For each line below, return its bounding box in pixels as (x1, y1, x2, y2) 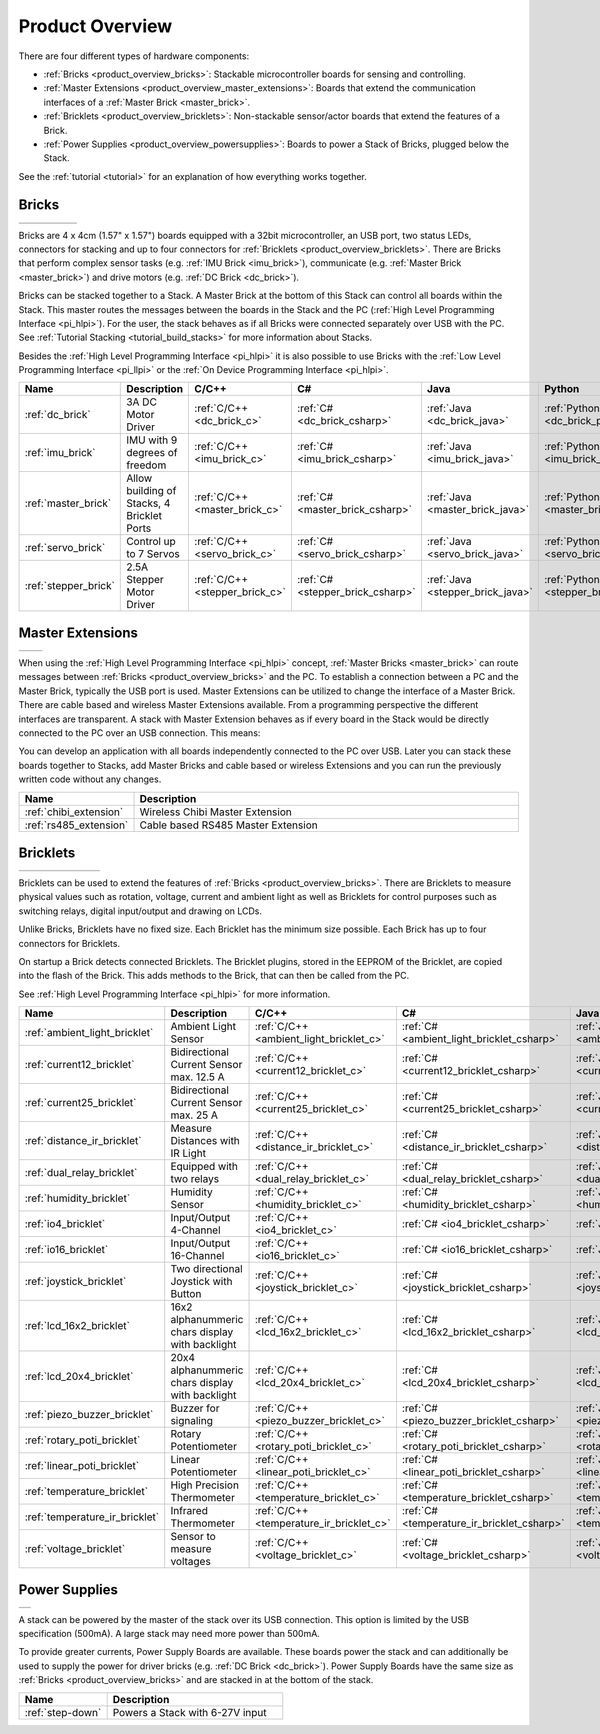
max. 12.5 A (170, 1070, 225, 1084)
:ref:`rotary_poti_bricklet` (24, 1433, 141, 1447)
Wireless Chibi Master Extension (139, 805, 292, 819)
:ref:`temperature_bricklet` (24, 1485, 149, 1499)
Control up (126, 535, 177, 549)
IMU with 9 (126, 433, 178, 447)
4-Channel (170, 1223, 221, 1237)
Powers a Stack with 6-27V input (112, 1705, 267, 1719)
